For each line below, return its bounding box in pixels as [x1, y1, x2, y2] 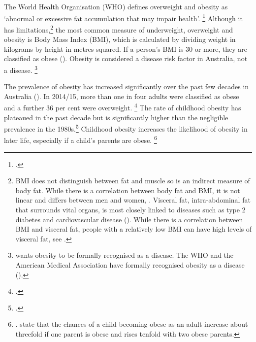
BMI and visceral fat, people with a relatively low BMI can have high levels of [15, 224, 252, 234]
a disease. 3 [4, 63, 38, 75]
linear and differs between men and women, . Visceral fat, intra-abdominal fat [15, 195, 251, 205]
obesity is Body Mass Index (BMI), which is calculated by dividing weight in [4, 34, 236, 44]
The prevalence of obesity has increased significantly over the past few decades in [4, 81, 249, 92]
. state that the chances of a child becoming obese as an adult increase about [15, 319, 248, 329]
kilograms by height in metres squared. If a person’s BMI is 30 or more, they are [4, 43, 248, 54]
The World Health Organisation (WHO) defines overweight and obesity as [4, 1, 228, 11]
